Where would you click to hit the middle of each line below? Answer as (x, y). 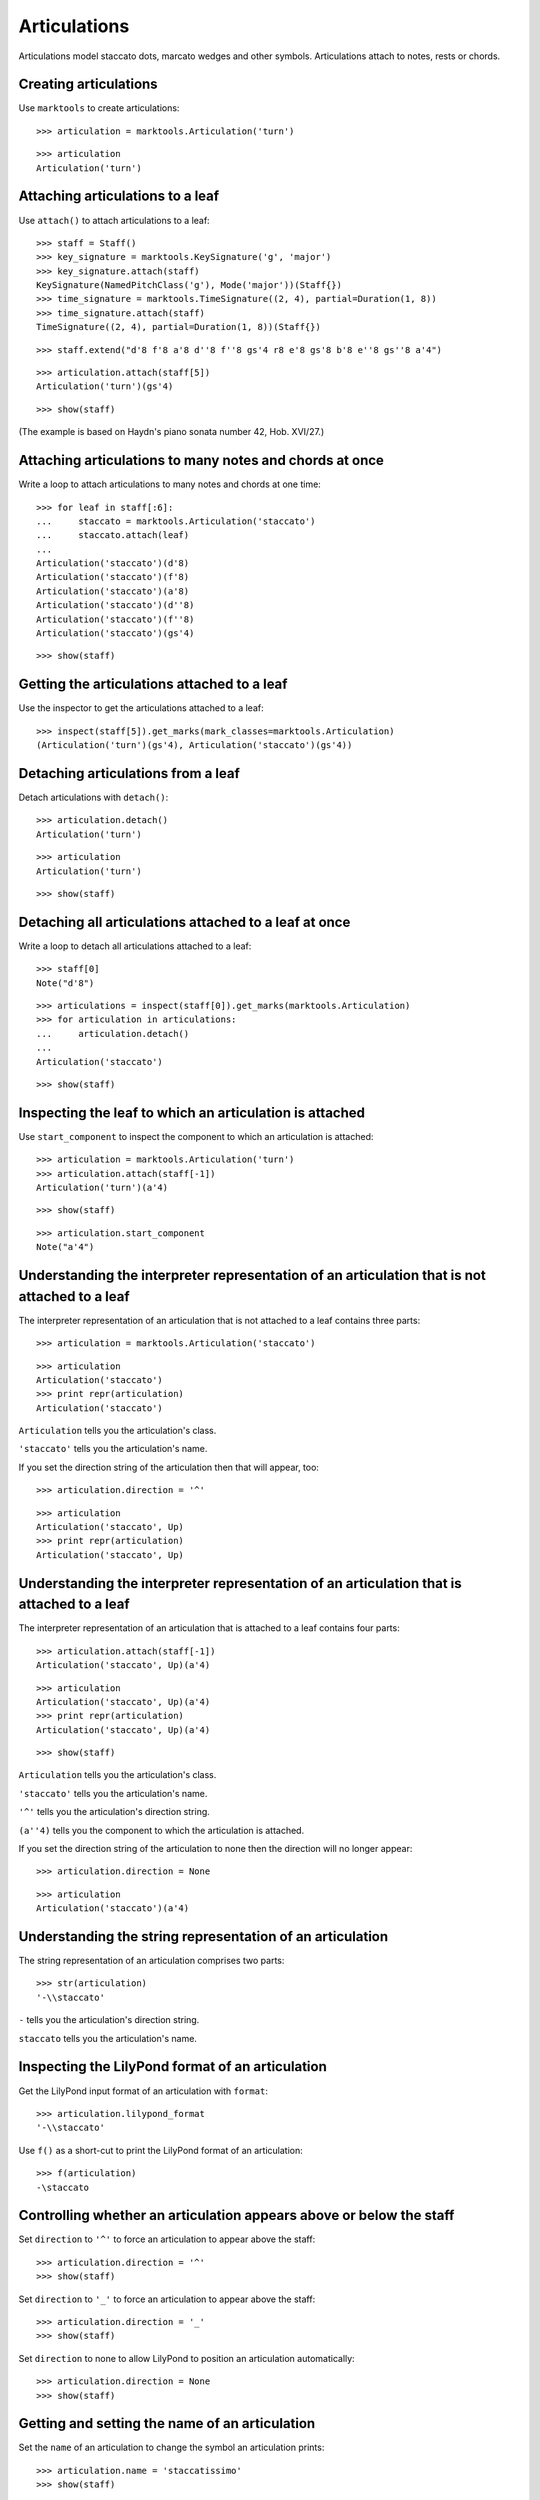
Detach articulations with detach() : (93, 797)
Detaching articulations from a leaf (129, 773)
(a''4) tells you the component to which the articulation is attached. (161, 1830)
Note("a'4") (65, 1247)
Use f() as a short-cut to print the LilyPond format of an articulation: (161, 2150)
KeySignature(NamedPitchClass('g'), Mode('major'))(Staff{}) (189, 285)
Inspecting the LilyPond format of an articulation (172, 2066)
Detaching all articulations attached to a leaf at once (184, 921)
